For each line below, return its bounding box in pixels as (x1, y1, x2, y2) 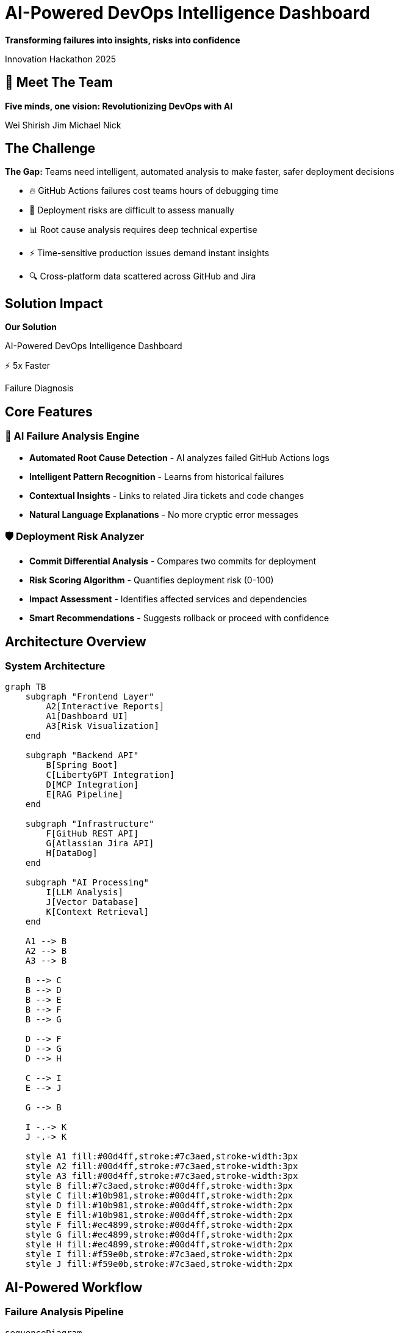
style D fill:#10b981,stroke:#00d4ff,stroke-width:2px (25, 1200, 293, 1211)
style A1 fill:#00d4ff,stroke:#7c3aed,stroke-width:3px (25, 1151, 298, 1162)
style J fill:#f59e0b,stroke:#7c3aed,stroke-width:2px (25, 1259, 293, 1269)
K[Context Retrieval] (46, 907, 149, 917)
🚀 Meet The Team (5, 75, 113, 90)
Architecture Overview (5, 633, 146, 649)
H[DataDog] (46, 848, 98, 859)
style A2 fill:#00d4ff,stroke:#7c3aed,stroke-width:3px (25, 1161, 298, 1172)
